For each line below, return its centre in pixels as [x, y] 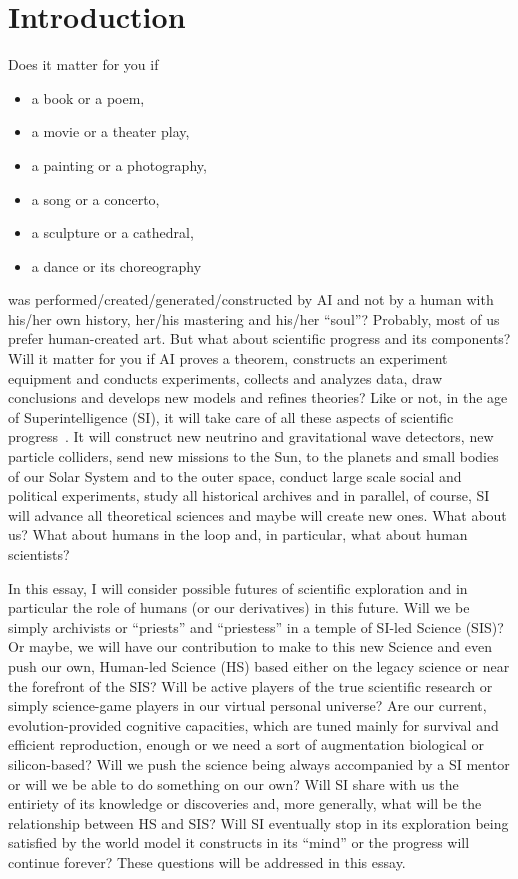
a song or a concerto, [95, 198]
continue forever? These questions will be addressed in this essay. [207, 861]
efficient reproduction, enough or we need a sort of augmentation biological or [246, 744]
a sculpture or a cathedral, [112, 232]
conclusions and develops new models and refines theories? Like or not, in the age [258, 397]
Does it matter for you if [83, 64]
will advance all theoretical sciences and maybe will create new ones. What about [257, 514]
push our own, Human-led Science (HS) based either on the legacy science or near [259, 665]
